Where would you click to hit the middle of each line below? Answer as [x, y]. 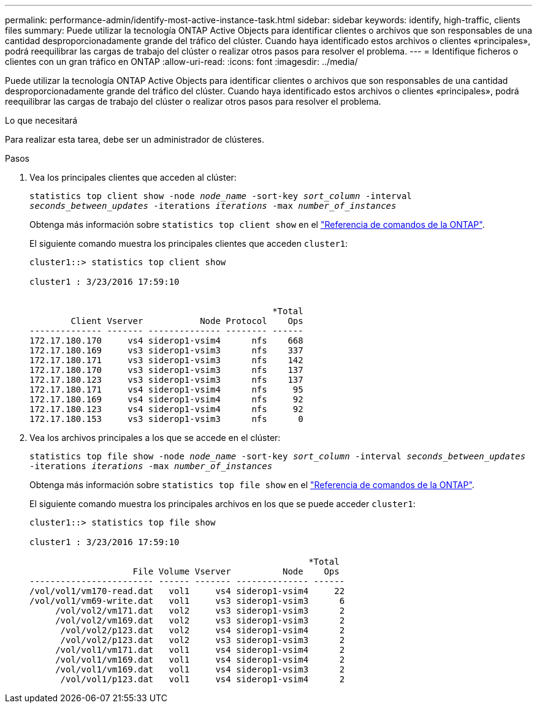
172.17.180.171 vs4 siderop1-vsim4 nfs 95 [166, 390]
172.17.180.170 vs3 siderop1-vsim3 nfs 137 [166, 370]
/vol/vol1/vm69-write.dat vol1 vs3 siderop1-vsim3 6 [187, 601]
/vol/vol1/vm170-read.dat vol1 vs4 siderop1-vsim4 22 [187, 591]
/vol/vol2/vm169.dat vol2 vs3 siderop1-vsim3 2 [200, 620]
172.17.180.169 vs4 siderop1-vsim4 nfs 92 [166, 399]
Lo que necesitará [41, 120]
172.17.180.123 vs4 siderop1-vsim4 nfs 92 [166, 409]
